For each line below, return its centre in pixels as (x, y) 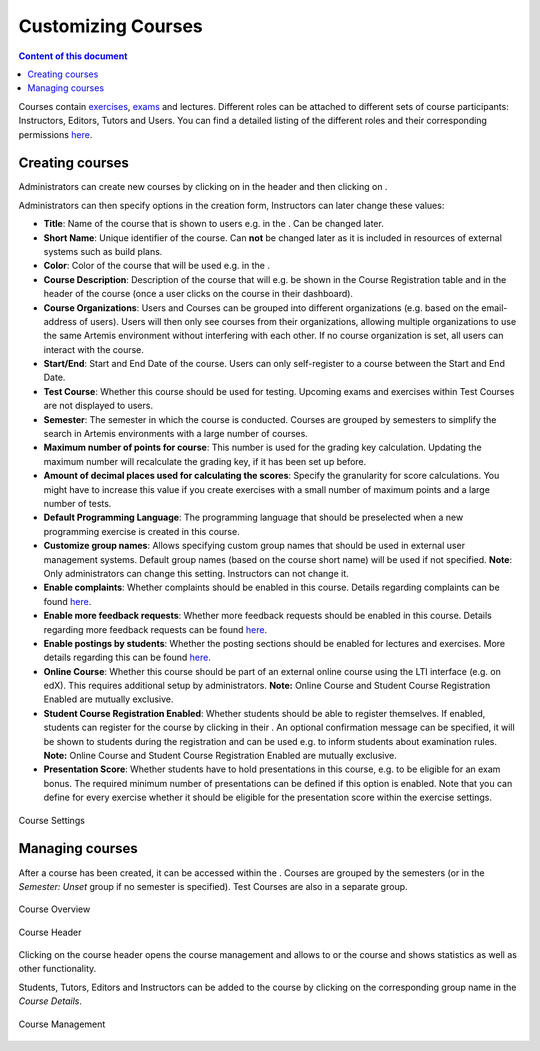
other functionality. (57, 969)
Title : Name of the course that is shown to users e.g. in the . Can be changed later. (213, 224)
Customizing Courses (111, 26)
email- (494, 307)
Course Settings (51, 820)
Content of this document (73, 56)
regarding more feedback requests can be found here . (155, 629)
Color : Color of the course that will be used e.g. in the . (156, 266)
